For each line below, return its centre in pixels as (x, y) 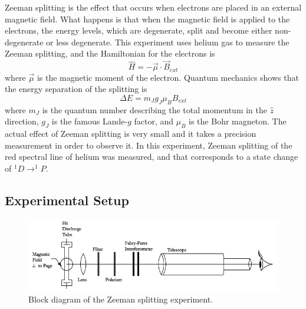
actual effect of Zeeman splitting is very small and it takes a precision (131, 134)
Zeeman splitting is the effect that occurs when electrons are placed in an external (153, 7)
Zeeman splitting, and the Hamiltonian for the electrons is (110, 53)
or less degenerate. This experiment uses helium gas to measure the (168, 42)
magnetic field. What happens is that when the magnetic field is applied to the (147, 19)
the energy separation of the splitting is (76, 89)
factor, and (154, 121)
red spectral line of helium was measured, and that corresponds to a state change (152, 157)
